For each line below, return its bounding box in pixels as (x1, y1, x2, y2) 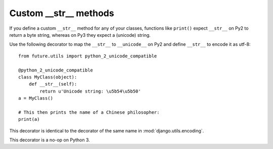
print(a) (18, 116, 40, 122)
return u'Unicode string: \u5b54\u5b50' (39, 88, 141, 94)
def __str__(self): (28, 81, 77, 87)
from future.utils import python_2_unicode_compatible (18, 53, 157, 59)
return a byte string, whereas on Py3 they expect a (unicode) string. (9, 32, 151, 38)
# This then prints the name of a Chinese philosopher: (18, 109, 160, 115)
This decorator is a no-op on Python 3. (9, 137, 90, 143)
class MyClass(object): (18, 74, 77, 80)
